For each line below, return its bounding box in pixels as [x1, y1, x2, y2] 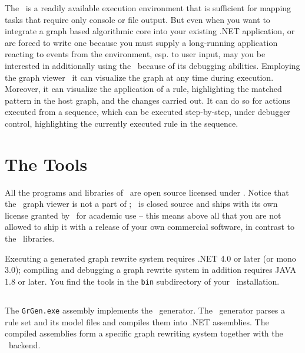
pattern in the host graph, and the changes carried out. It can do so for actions [5, 94, 290, 106]
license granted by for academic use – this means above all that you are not [5, 209, 281, 221]
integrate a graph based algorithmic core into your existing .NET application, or [5, 25, 295, 37]
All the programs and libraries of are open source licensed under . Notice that [5, 186, 289, 198]
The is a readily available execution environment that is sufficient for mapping [5, 2, 291, 14]
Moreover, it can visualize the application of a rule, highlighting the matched [5, 83, 282, 95]
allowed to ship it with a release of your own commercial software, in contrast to [5, 220, 295, 233]
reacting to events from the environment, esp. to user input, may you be [5, 48, 266, 60]
